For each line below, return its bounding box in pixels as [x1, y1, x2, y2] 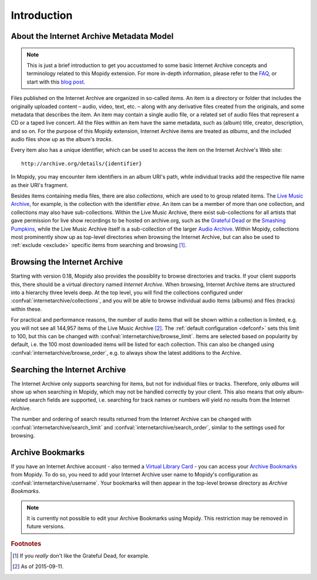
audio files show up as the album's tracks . [11, 136, 113, 143]
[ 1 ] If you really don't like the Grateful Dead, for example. [12, 552, 150, 559]
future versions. [26, 523, 65, 530]
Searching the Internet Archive [11, 365, 126, 375]
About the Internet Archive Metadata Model [11, 31, 174, 41]
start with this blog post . [26, 78, 86, 85]
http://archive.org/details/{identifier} [21, 160, 142, 167]
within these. [11, 305, 42, 312]
